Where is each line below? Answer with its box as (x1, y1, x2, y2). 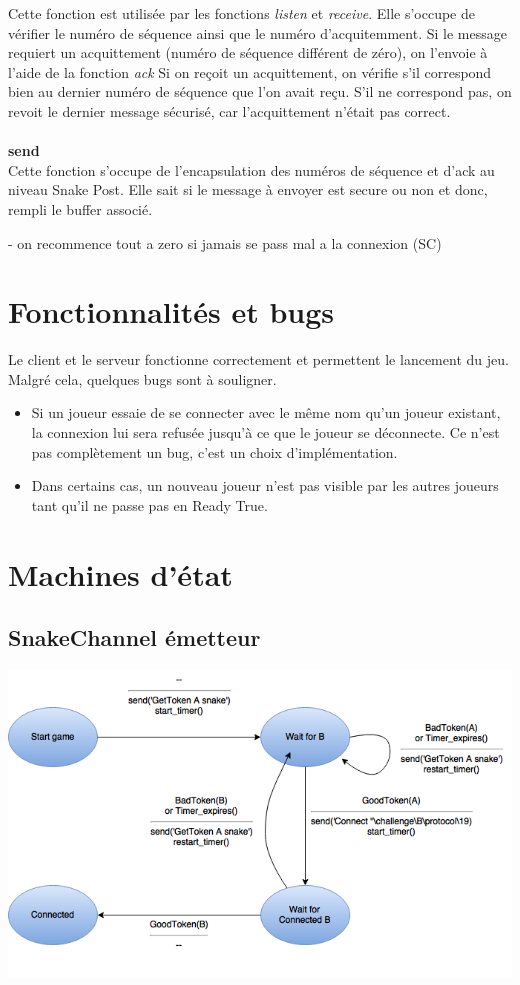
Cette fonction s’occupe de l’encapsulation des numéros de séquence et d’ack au (8, 159, 495, 180)
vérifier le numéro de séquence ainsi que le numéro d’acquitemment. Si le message (8, 22, 507, 43)
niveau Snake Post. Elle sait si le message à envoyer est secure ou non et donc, (8, 179, 488, 200)
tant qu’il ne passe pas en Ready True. (31, 494, 268, 515)
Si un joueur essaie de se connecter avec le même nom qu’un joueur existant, (31, 402, 501, 423)
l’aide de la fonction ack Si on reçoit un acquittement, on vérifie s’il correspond (8, 61, 492, 82)
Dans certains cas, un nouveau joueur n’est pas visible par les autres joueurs (31, 475, 499, 496)
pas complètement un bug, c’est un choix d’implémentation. (31, 441, 398, 462)
